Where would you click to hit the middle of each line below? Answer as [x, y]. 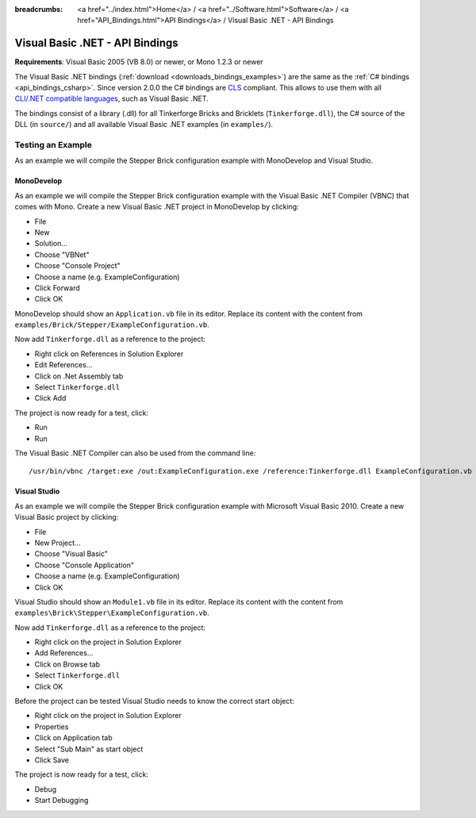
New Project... [58, 543]
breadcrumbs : [39, 9]
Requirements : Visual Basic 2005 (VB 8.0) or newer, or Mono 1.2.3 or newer [139, 62]
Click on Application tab [73, 738]
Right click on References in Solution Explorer [109, 354]
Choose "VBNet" [62, 255]
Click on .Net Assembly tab [79, 376]
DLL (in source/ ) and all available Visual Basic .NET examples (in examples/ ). [144, 125]
